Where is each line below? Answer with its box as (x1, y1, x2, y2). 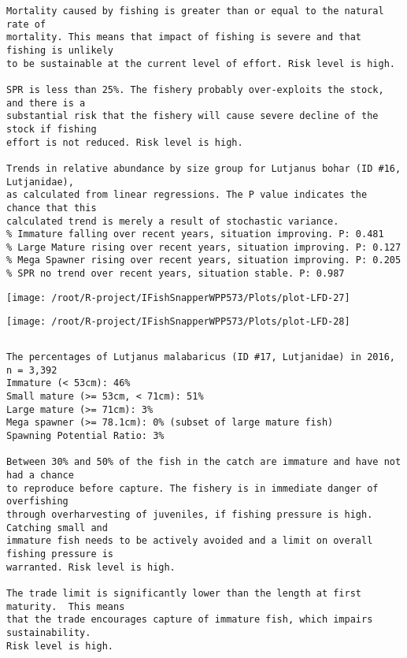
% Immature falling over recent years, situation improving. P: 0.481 (6, 229, 384, 240)
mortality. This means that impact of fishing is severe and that (6, 32, 362, 43)
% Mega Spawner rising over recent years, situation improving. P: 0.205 (6, 255, 401, 266)
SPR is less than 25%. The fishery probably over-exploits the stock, (6, 84, 384, 95)
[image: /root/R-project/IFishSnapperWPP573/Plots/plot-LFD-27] (6, 292, 350, 303)
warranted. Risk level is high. (6, 561, 176, 573)
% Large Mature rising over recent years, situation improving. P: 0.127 (6, 241, 401, 253)
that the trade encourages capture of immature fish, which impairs (6, 614, 373, 626)
